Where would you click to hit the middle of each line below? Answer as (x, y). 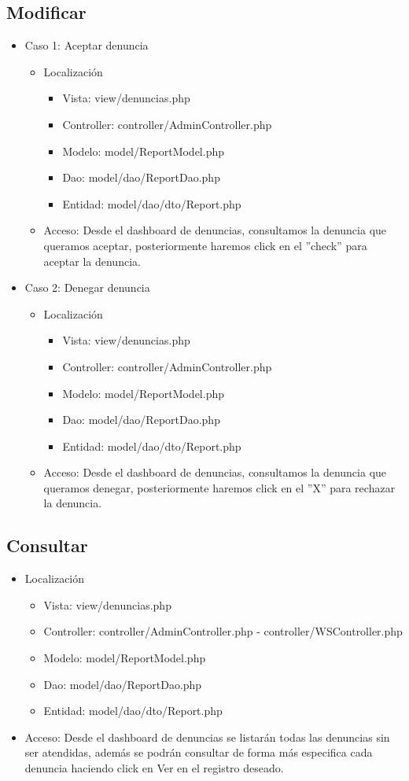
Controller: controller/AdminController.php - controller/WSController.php (223, 631)
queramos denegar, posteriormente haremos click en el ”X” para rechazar (219, 487)
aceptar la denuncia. (92, 261)
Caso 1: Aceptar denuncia (87, 45)
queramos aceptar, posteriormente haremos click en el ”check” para (205, 245)
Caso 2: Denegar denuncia (87, 287)
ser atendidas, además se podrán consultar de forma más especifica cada (199, 752)
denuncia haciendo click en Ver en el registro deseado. (154, 768)
